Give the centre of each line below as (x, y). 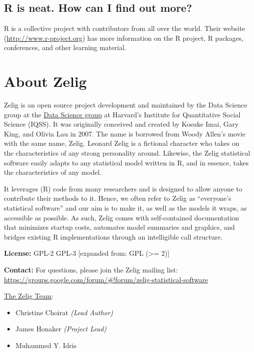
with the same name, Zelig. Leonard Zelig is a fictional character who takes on (122, 143)
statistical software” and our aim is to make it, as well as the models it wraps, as (126, 208)
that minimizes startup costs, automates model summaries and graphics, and (119, 227)
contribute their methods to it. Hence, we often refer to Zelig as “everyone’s (118, 198)
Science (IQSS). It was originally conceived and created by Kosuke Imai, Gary (121, 124)
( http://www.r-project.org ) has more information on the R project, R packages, (124, 38)
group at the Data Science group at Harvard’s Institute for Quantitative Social (122, 114)
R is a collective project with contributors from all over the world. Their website (125, 28)
